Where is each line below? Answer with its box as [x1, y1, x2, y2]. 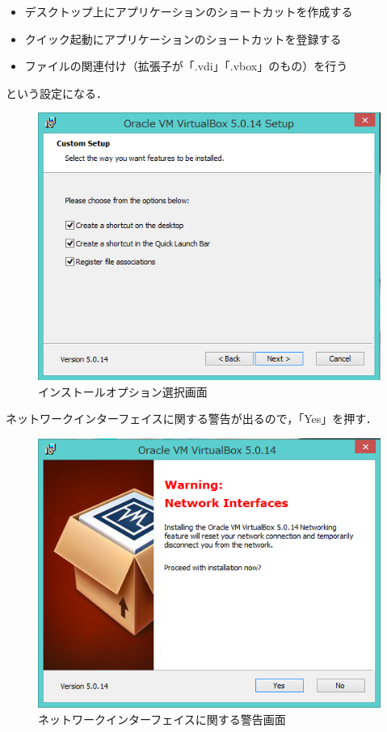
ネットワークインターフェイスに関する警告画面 [38, 710, 286, 727]
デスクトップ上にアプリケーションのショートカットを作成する [24, 3, 353, 19]
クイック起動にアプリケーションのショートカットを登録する [24, 30, 342, 47]
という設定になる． [6, 84, 107, 101]
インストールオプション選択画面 [38, 383, 208, 400]
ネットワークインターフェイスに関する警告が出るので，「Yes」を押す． [6, 410, 377, 427]
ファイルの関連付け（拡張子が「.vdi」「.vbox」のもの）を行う [24, 57, 348, 74]
